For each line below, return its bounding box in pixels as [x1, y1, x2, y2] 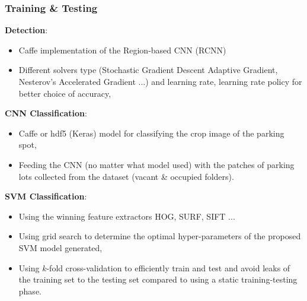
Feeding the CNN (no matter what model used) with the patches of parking [18, 158, 295, 170]
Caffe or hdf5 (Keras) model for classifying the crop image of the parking [18, 126, 284, 139]
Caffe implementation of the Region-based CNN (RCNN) [18, 43, 226, 56]
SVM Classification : [5, 190, 87, 202]
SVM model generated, [18, 241, 103, 254]
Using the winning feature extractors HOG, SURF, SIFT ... [18, 210, 235, 222]
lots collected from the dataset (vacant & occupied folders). [18, 170, 234, 182]
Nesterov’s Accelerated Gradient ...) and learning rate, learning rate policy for [18, 75, 302, 87]
